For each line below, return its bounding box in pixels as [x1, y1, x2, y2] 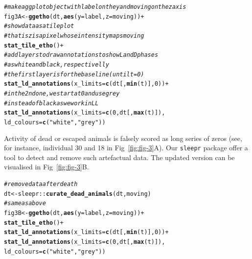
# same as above [4, 200, 46, 207]
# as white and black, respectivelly [4, 61, 109, 68]
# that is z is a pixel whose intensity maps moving [4, 32, 144, 39]
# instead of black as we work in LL [4, 99, 99, 107]
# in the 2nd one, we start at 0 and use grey [4, 90, 120, 97]
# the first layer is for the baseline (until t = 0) [4, 71, 144, 78]
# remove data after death [4, 180, 78, 188]
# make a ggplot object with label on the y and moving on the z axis [4, 3, 186, 10]
